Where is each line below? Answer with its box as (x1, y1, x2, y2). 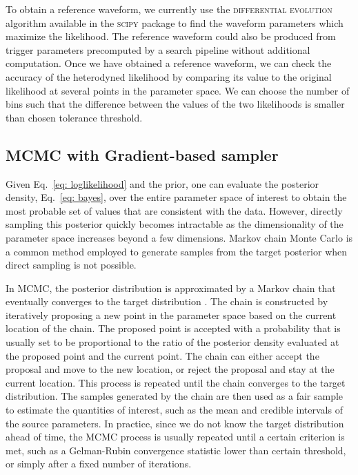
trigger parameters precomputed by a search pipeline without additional (6, 42, 310, 57)
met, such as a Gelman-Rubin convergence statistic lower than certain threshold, (6, 443, 346, 457)
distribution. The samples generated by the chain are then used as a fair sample (6, 389, 344, 403)
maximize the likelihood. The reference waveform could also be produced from (6, 29, 336, 43)
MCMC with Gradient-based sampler (6, 144, 279, 165)
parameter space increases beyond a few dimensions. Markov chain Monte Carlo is (6, 230, 353, 244)
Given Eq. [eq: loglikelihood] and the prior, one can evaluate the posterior (6, 176, 319, 191)
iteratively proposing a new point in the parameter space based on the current (6, 307, 337, 322)
